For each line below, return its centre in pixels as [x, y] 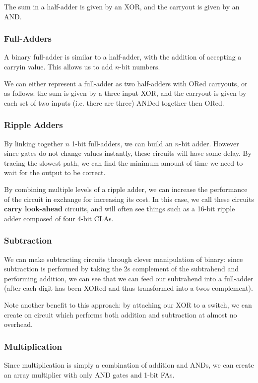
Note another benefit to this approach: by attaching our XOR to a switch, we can [128, 304]
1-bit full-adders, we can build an [122, 143]
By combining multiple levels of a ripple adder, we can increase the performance [126, 189]
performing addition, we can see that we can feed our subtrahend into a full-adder [129, 278]
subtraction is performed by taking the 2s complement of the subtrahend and [121, 269]
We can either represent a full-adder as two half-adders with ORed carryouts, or [126, 83]
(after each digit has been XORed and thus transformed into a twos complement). [129, 288]
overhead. [18, 324]
